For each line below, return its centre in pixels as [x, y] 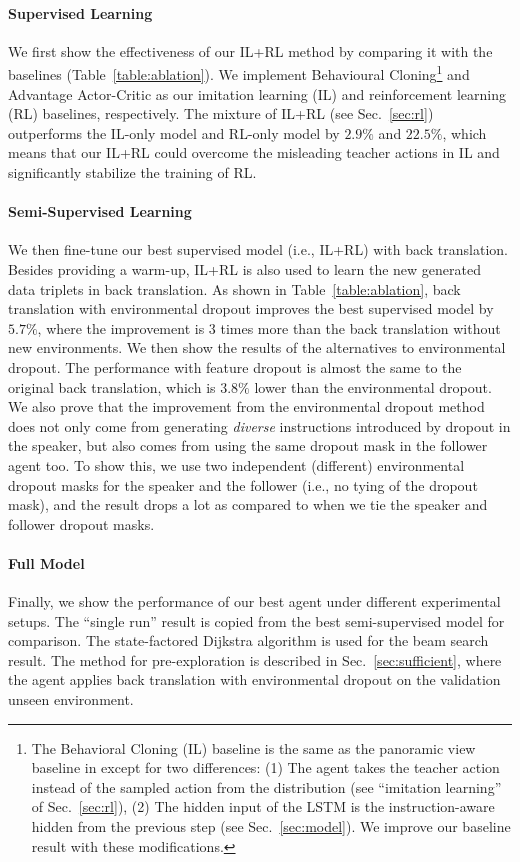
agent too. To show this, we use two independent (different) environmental [236, 464]
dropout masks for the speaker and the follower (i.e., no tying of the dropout [243, 484]
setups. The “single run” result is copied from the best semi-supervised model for [256, 620]
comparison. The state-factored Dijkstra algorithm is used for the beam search [248, 640]
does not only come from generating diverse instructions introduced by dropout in [259, 425]
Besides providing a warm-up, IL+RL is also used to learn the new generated [245, 269]
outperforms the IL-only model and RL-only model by [174, 132]
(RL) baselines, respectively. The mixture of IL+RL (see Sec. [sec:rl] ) [221, 113]
